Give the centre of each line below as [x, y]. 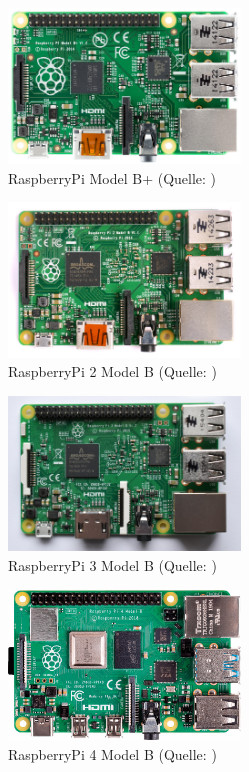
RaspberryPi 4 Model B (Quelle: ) [112, 753]
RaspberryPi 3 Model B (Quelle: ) [112, 565]
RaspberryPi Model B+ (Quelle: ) [112, 177]
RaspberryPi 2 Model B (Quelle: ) [112, 371]
